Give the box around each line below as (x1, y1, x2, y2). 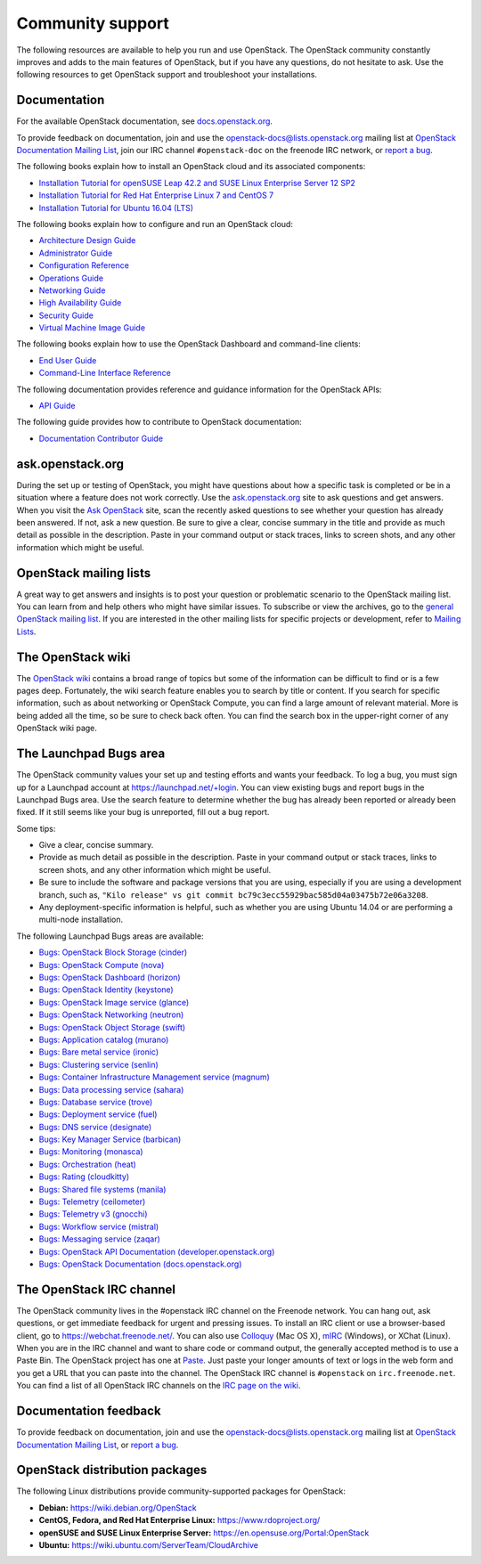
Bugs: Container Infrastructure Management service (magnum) (38, 1071, 271, 1082)
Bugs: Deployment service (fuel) (38, 1109, 158, 1120)
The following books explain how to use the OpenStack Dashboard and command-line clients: (16, 338, 361, 349)
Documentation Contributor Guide (38, 433, 164, 444)
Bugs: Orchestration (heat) (38, 1159, 137, 1169)
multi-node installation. (38, 914, 124, 925)
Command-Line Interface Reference (38, 368, 171, 379)
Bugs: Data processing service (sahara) (38, 1084, 184, 1095)
